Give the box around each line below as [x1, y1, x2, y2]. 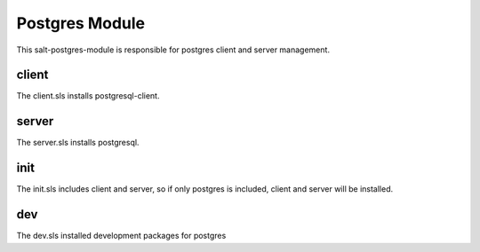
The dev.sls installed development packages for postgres [16, 231, 227, 241]
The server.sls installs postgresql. [16, 138, 140, 148]
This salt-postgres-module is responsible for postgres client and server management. [16, 44, 331, 55]
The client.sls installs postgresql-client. [16, 91, 160, 101]
